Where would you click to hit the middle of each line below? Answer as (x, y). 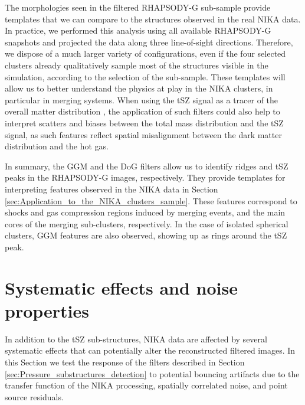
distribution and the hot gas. (57, 146)
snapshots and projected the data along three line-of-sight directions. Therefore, (149, 42)
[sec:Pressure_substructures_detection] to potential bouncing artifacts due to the (152, 373)
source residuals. (34, 396)
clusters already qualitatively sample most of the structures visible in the (137, 65)
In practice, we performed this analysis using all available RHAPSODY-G (138, 30)
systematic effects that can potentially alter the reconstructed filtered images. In (150, 350)
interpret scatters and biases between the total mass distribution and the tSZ (144, 123)
